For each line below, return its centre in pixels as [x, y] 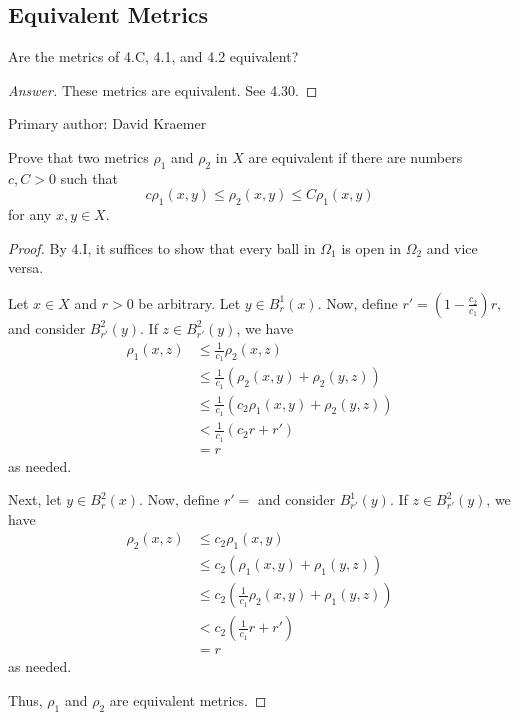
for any [30, 214]
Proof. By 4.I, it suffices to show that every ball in [162, 247]
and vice [452, 247]
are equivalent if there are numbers [355, 156]
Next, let [35, 499]
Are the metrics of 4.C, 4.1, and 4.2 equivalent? [153, 56]
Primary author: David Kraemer [107, 123]
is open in [371, 247]
